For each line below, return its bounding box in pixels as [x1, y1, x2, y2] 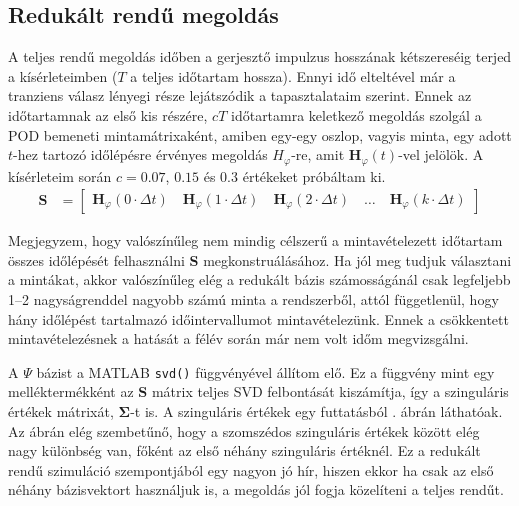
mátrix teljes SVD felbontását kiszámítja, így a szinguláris [151, 381, 509, 402]
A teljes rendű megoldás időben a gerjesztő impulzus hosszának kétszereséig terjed [8, 46, 512, 67]
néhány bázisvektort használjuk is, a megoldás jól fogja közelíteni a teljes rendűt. [8, 479, 504, 500]
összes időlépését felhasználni [8, 249, 185, 270]
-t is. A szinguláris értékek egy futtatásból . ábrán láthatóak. [130, 401, 503, 422]
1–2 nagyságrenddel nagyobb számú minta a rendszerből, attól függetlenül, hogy [8, 289, 499, 310]
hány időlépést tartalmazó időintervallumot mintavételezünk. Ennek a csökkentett [8, 308, 509, 329]
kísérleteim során [8, 165, 112, 186]
